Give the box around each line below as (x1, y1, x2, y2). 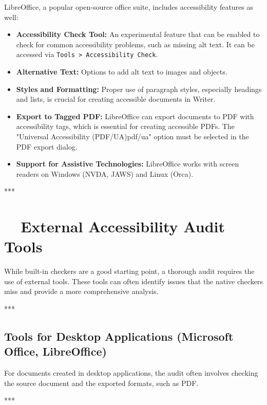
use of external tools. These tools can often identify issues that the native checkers (4, 275, 263, 286)
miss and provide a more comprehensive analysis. (4, 286, 159, 297)
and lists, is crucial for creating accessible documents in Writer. (16, 94, 216, 104)
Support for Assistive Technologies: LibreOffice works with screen (16, 158, 239, 169)
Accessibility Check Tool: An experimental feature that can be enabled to (16, 29, 260, 40)
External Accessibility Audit (21, 216, 225, 237)
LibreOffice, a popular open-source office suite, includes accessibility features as (4, 2, 254, 12)
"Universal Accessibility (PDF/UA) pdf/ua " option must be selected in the (16, 131, 249, 141)
